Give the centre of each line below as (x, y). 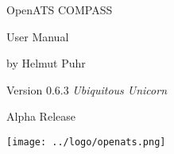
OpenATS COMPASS (60, 10)
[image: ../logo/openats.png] (86, 142)
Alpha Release (41, 116)
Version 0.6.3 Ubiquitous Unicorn (87, 89)
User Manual (38, 36)
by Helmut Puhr (46, 63)
